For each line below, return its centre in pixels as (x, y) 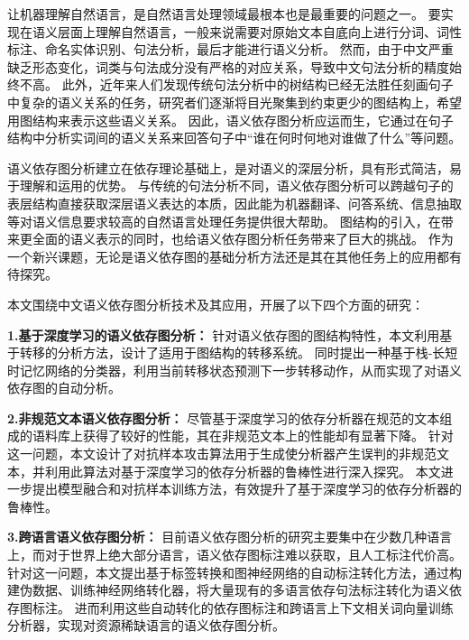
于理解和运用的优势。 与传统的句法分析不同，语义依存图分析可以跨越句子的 (230, 186)
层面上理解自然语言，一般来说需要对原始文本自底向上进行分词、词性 (259, 31)
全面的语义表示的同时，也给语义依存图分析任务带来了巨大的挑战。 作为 (243, 239)
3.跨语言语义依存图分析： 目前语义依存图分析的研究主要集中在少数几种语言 (230, 537)
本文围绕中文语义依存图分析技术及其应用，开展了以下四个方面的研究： (216, 304)
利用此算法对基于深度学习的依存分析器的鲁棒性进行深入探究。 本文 (243, 471)
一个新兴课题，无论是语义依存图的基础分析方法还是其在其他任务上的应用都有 (234, 256)
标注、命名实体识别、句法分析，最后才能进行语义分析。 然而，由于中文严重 (230, 49)
